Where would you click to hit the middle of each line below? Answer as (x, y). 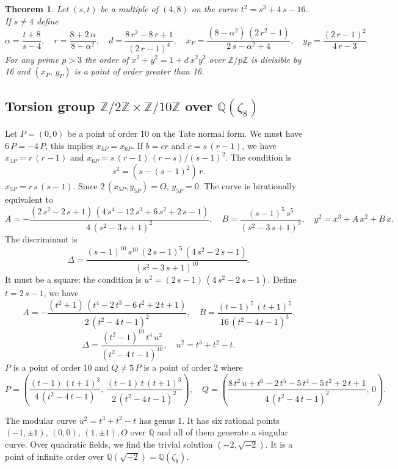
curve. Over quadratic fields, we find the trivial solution (109, 444)
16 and (18, 71)
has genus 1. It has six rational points (209, 420)
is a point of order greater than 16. (139, 71)
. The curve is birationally (248, 186)
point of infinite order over (54, 456)
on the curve (215, 9)
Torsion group (50, 105)
